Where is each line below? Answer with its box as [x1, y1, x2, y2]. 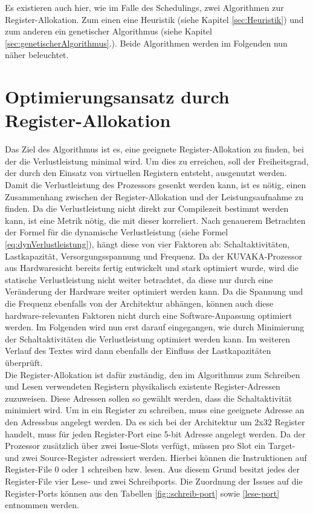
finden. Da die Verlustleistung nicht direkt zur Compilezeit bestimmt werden [5, 202, 289, 215]
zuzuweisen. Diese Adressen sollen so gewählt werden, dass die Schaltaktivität [5, 391, 292, 404]
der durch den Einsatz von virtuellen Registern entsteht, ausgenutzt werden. [5, 166, 287, 179]
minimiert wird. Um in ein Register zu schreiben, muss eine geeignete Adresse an [5, 404, 305, 416]
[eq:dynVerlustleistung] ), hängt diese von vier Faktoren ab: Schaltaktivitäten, [5, 238, 290, 250]
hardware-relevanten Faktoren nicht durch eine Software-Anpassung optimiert [5, 309, 292, 321]
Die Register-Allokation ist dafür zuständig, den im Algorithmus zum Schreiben [5, 368, 300, 381]
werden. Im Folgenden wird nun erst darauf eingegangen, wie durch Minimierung [5, 321, 305, 333]
